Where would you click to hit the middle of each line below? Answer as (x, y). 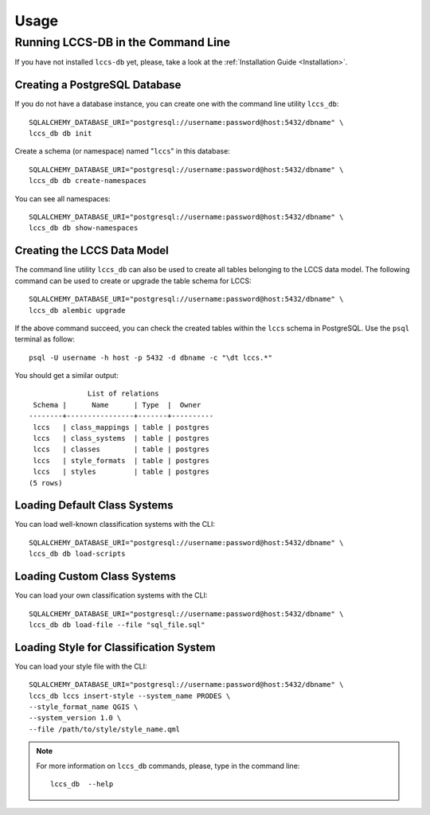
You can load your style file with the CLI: (81, 666)
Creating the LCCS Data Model (92, 251)
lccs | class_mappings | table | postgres (121, 427)
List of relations (123, 394)
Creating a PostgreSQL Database (98, 85)
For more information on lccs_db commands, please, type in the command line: (168, 766)
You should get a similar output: (66, 376)
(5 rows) (46, 483)
